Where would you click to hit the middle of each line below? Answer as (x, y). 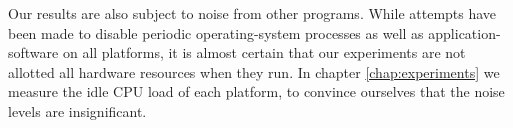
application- (464, 32)
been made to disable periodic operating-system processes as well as (216, 32)
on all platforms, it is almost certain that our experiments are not (264, 52)
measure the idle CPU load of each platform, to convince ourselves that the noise (256, 91)
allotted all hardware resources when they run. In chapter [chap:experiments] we (254, 71)
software (33, 52)
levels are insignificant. (77, 110)
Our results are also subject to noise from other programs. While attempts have (252, 13)
